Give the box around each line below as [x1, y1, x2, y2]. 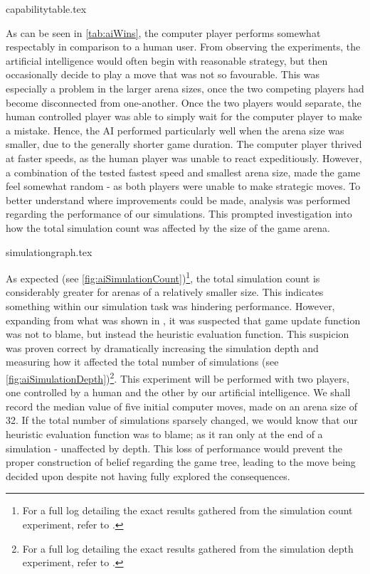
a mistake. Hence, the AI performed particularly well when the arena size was [6, 122, 344, 137]
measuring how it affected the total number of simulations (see [6, 354, 279, 369]
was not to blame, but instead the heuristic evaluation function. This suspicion [6, 326, 349, 341]
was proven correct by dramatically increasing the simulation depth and [6, 340, 319, 355]
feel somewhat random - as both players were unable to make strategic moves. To [6, 179, 361, 193]
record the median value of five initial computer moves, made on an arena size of [6, 398, 358, 413]
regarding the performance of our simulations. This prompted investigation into [6, 206, 352, 221]
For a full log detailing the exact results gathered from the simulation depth [22, 541, 354, 556]
